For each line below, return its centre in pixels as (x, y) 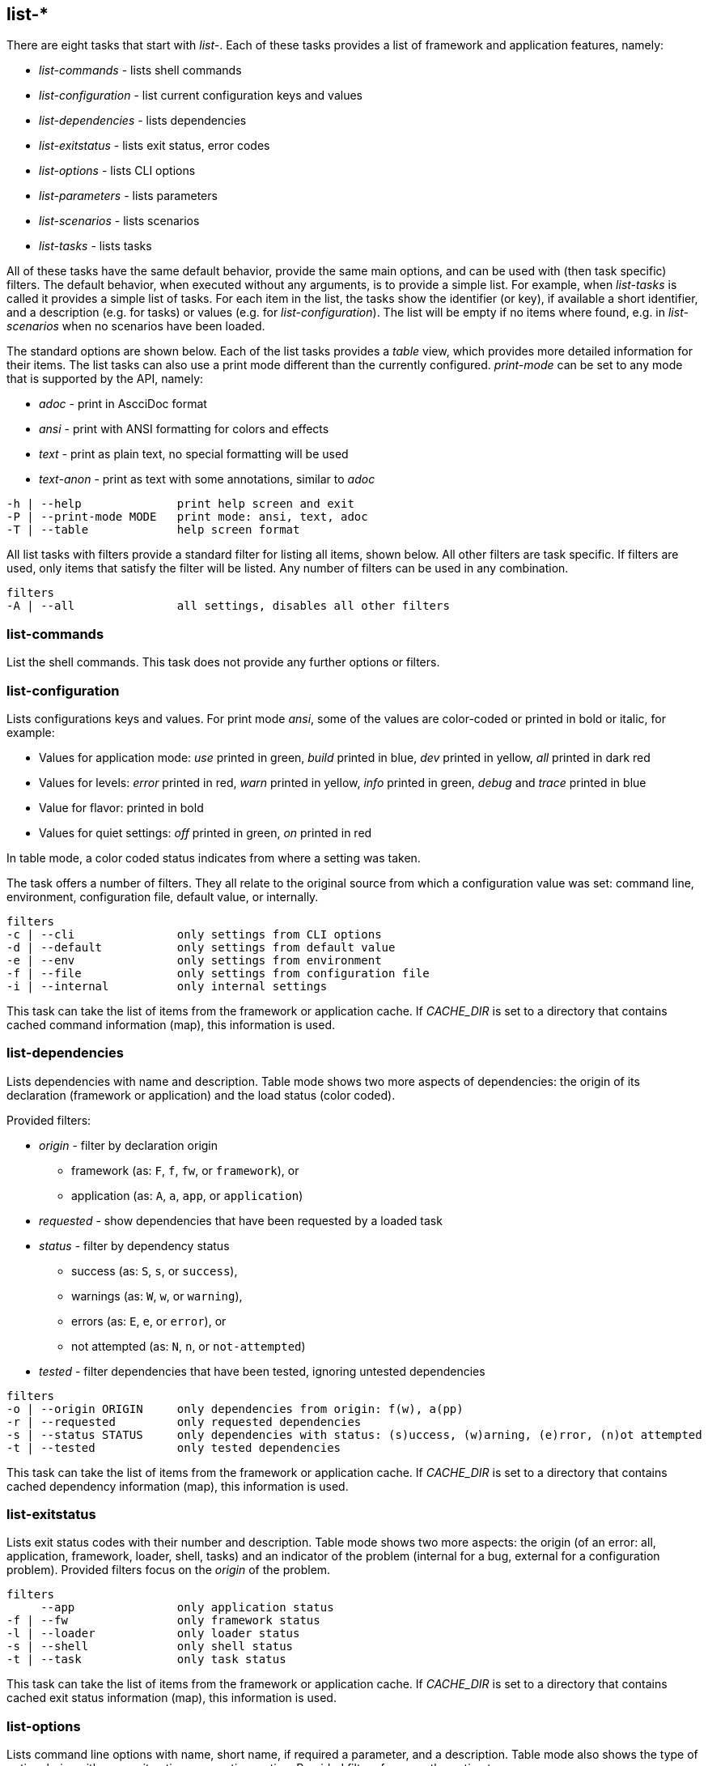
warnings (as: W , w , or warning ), (157, 1296)
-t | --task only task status (146, 1660)
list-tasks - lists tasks (95, 246)
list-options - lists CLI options (117, 171)
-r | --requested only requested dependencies (184, 1421)
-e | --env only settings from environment (194, 960)
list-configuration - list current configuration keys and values (201, 96)
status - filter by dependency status (134, 1245)
